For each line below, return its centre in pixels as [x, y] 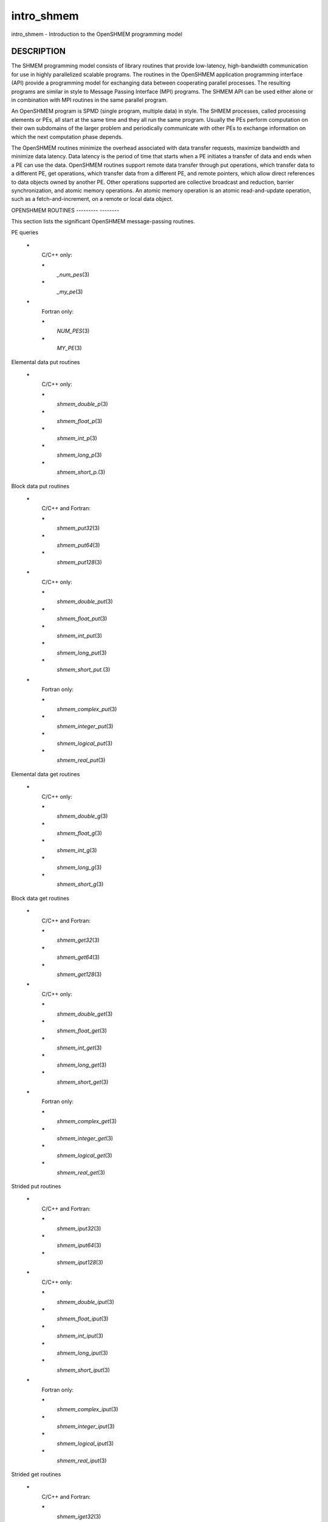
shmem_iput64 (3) [79, 1246]
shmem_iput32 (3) [79, 1228]
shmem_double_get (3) [85, 1014]
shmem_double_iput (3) [86, 1302]
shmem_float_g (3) [80, 833]
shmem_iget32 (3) [79, 1517]
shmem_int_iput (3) [80, 1336]
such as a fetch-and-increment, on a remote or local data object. [92, 199]
